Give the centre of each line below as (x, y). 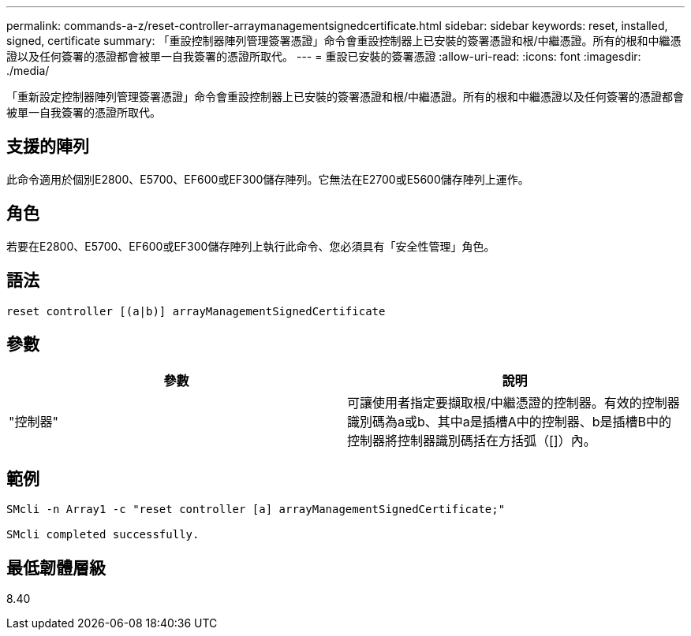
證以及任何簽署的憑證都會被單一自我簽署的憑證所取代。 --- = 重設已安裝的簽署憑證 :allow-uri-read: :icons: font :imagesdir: (324, 56)
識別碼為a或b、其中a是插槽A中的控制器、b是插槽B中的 (510, 422)
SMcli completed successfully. (103, 535)
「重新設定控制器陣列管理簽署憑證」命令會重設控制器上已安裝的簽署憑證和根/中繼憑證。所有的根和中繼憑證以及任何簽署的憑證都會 (345, 97)
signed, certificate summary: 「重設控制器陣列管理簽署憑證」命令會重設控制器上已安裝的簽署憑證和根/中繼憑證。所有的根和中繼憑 (344, 41)
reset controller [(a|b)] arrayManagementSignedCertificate (196, 311)
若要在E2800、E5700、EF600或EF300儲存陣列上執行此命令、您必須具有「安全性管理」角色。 (251, 246)
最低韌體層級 (56, 567)
